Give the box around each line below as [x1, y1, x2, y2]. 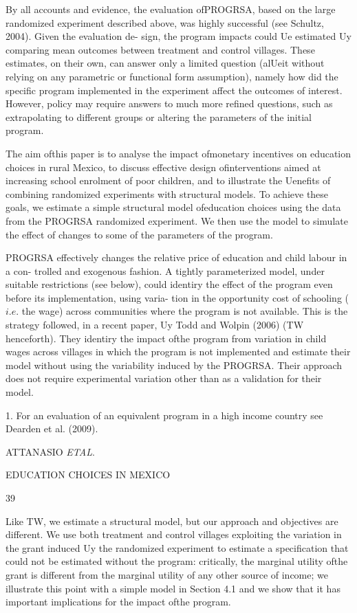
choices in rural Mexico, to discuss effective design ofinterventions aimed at [6, 159, 321, 174]
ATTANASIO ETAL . [6, 444, 95, 458]
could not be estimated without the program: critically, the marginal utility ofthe [6, 554, 348, 568]
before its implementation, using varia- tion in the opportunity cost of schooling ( [6, 290, 349, 304]
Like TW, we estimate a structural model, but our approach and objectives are [6, 513, 338, 528]
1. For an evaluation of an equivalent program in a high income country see [6, 408, 323, 422]
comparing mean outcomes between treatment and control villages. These [6, 42, 315, 56]
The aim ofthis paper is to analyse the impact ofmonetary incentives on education [6, 146, 351, 160]
